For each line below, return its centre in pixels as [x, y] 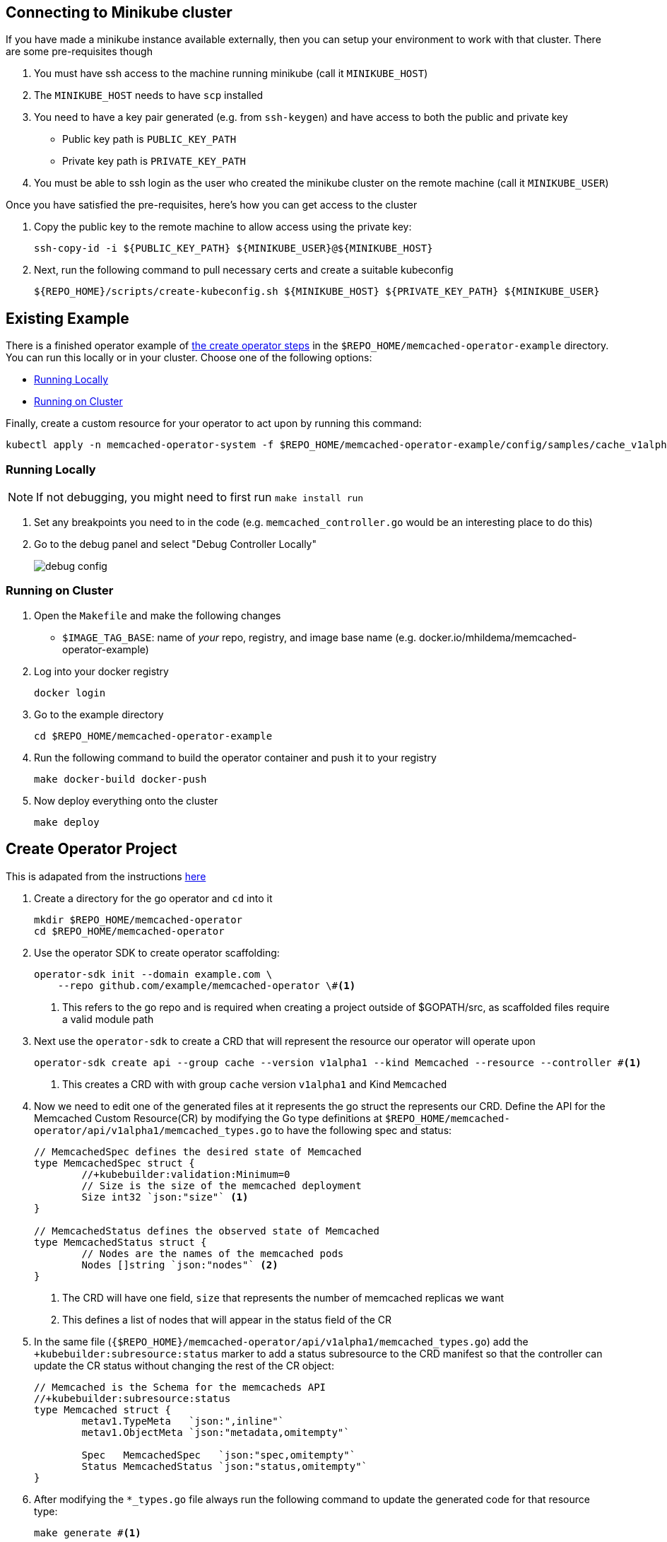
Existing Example [67, 318]
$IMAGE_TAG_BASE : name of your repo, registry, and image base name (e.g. [240, 637]
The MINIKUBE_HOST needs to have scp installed [149, 95]
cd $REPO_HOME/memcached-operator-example [153, 736]
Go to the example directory [99, 714]
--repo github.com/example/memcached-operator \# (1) [207, 985]
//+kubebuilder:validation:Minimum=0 [186, 1174]
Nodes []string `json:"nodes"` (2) [180, 1264]
